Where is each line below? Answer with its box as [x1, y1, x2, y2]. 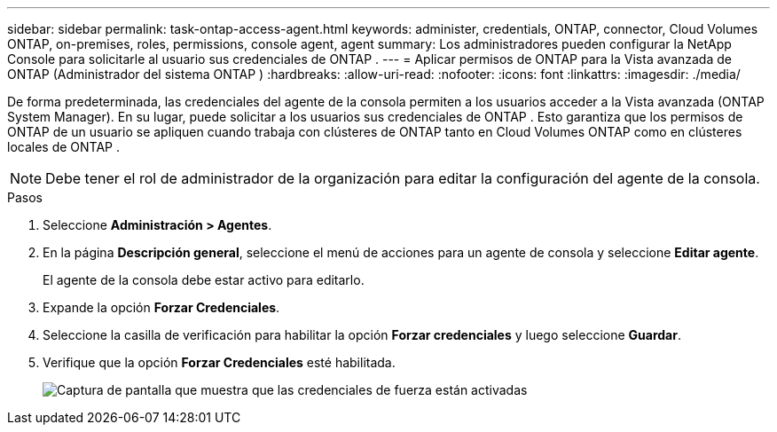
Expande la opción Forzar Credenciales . [43, 300, 280, 315]
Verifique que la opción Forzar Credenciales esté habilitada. [43, 355, 396, 370]
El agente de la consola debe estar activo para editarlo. [43, 272, 365, 287]
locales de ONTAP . [7, 139, 121, 154]
